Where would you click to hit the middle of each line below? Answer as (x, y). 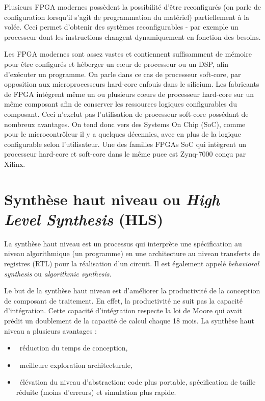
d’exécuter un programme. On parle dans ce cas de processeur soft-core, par (123, 74)
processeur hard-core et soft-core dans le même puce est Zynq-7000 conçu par (125, 154)
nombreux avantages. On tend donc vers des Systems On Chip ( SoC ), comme (125, 124)
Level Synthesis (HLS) (84, 219)
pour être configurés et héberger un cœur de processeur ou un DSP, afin (116, 64)
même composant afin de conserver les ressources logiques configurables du (121, 104)
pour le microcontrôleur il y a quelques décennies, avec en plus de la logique (123, 134)
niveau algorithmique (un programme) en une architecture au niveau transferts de (132, 253)
